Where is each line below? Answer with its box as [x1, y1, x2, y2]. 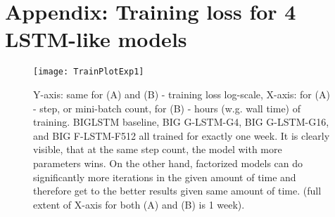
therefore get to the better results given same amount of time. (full [33, 183, 322, 198]
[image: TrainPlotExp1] [33, 67, 144, 77]
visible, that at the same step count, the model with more [33, 142, 282, 157]
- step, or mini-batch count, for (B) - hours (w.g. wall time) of [33, 100, 301, 115]
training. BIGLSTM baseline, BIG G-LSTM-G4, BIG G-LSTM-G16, [33, 114, 329, 129]
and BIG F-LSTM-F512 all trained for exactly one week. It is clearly [33, 128, 330, 143]
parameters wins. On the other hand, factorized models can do [33, 155, 303, 170]
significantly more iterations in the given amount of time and [33, 169, 296, 184]
